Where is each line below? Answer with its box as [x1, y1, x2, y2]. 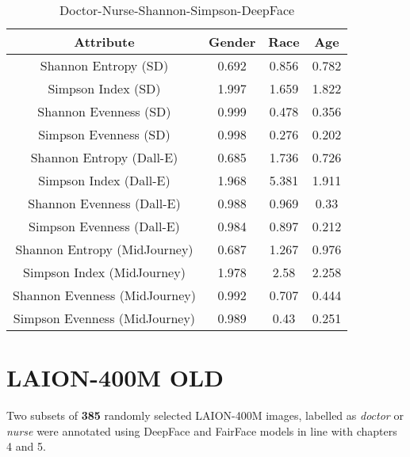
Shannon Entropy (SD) [40, 56, 169, 74]
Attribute [74, 32, 135, 51]
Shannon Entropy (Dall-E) [30, 148, 178, 166]
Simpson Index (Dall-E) [38, 171, 171, 189]
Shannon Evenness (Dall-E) [28, 194, 181, 212]
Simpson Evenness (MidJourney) [13, 309, 196, 327]
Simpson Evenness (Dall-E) [29, 217, 180, 235]
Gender [208, 32, 256, 51]
